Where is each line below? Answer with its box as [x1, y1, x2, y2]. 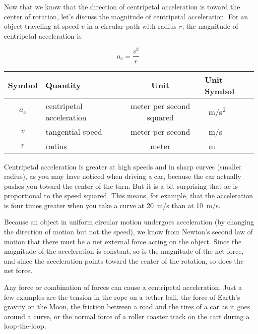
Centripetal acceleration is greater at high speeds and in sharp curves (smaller [4, 161, 242, 171]
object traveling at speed [4, 21, 79, 31]
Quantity [45, 79, 81, 91]
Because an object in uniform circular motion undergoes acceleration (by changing [4, 217, 254, 227]
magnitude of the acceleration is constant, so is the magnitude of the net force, [4, 246, 244, 256]
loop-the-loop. [4, 321, 46, 331]
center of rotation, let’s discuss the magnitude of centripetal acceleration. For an [4, 11, 248, 21]
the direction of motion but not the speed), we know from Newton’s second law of [4, 226, 253, 237]
